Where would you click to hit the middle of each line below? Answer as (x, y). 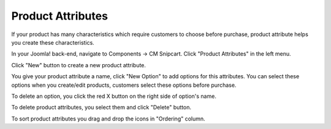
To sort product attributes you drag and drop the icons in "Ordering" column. (108, 119)
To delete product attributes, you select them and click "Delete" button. (101, 108)
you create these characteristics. (53, 42)
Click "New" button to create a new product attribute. (79, 65)
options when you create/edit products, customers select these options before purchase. (124, 85)
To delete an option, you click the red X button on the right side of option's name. (114, 96)
